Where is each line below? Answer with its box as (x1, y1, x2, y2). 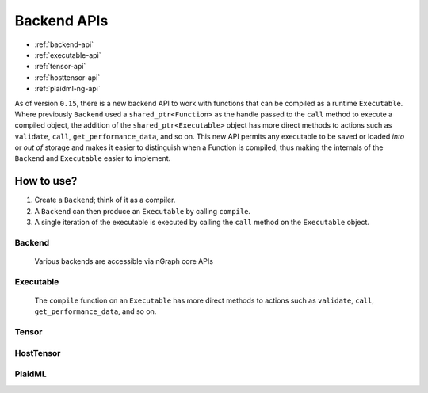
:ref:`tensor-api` (34, 62, 86, 71)
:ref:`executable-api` (34, 50, 101, 59)
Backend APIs (14, 12, 109, 29)
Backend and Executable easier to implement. (14, 154, 171, 163)
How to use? (14, 174, 78, 188)
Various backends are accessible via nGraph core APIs (34, 257, 214, 266)
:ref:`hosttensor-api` (34, 72, 101, 82)
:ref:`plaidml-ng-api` (34, 84, 101, 93)
